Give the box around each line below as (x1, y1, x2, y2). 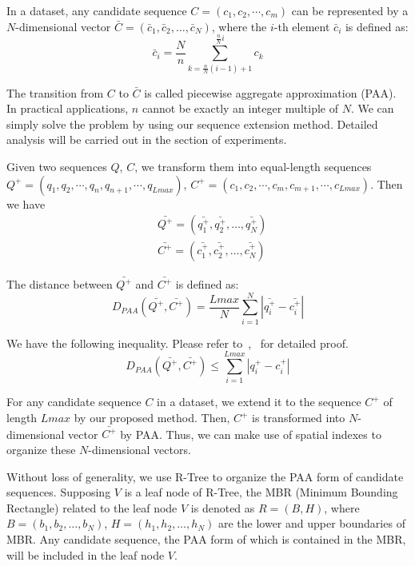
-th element (273, 18, 330, 34)
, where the (211, 18, 267, 34)
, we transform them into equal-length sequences (134, 158, 372, 175)
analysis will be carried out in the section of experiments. (6, 131, 287, 148)
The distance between (6, 276, 113, 293)
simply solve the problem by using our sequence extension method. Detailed (6, 115, 378, 132)
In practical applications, (6, 100, 129, 117)
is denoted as (190, 499, 255, 516)
